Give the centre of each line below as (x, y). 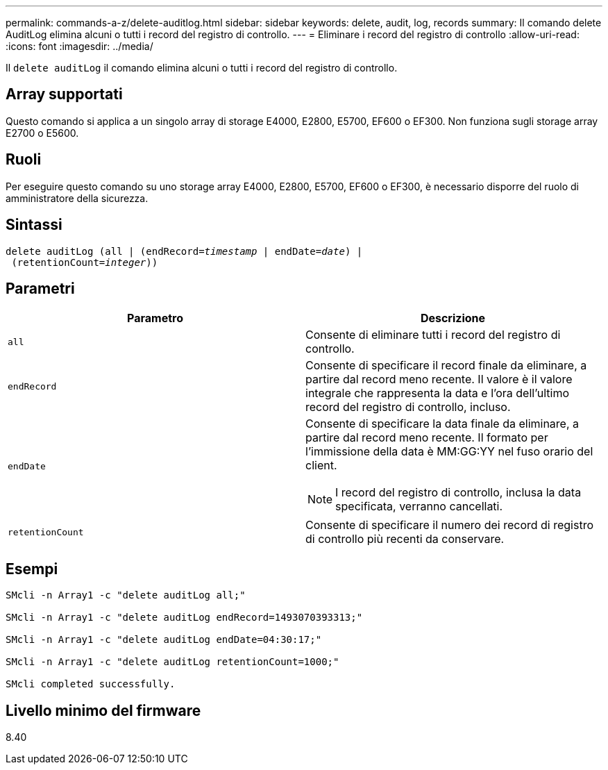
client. (321, 466)
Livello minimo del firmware (103, 710)
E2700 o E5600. (42, 133)
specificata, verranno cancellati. (419, 507)
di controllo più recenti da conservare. (405, 539)
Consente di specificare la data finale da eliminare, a (442, 424)
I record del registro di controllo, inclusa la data (458, 493)
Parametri (40, 288)
